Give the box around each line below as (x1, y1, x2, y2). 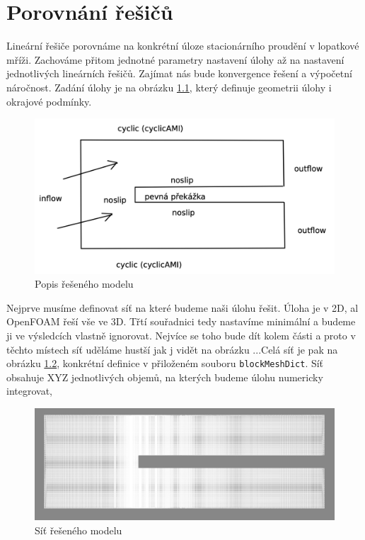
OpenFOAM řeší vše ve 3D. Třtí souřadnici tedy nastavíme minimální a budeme (6, 314, 356, 329)
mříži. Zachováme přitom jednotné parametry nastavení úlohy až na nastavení (6, 52, 344, 67)
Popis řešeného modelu (35, 276, 134, 291)
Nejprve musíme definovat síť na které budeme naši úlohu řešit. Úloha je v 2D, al (6, 300, 359, 315)
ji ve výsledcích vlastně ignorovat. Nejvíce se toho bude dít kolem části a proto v (6, 327, 356, 342)
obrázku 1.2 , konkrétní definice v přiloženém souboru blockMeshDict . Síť (6, 356, 324, 371)
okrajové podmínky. (6, 94, 92, 108)
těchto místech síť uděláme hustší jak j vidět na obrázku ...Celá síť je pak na (6, 342, 338, 356)
